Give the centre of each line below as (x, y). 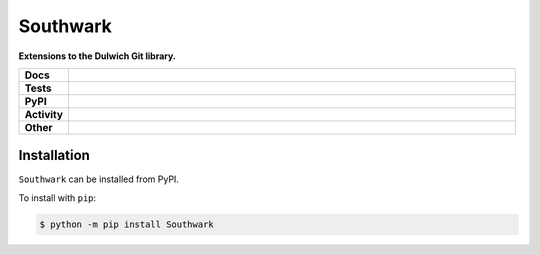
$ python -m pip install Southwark (126, 224)
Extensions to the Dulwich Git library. (97, 56)
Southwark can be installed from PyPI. (99, 179)
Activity (44, 114)
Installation (54, 155)
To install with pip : (57, 197)
